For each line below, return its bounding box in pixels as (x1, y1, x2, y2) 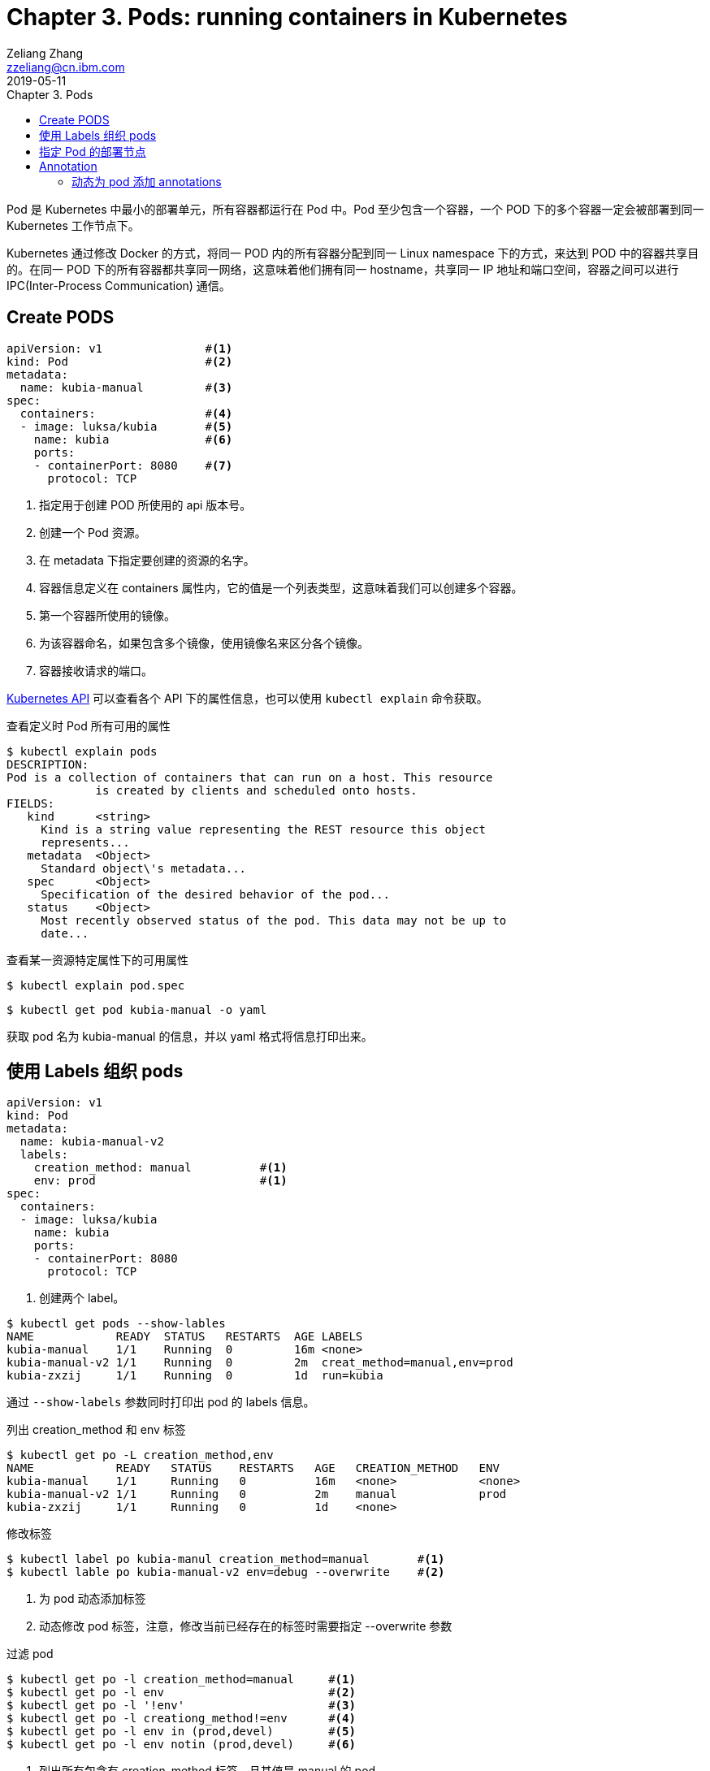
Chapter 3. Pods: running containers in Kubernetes (6, 3, 568, 31)
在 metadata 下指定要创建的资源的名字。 (39, 552, 255, 567)
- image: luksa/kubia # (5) (19, 419, 233, 433)
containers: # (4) (19, 406, 233, 420)
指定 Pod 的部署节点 (39, 144, 146, 158)
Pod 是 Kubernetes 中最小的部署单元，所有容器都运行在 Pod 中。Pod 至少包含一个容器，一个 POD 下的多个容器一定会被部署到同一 (6, 201, 704, 216)
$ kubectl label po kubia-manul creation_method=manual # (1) (6, 1552, 445, 1566)
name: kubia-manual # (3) (19, 380, 233, 394)
